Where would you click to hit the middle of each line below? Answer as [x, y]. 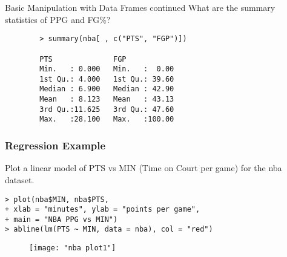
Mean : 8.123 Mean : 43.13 [107, 99]
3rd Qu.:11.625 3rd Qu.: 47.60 [107, 109]
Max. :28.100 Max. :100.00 [107, 119]
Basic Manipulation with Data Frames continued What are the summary [140, 7]
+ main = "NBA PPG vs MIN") [61, 219]
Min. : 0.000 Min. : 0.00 [107, 69]
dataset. [20, 179]
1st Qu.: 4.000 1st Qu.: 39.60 [107, 79]
